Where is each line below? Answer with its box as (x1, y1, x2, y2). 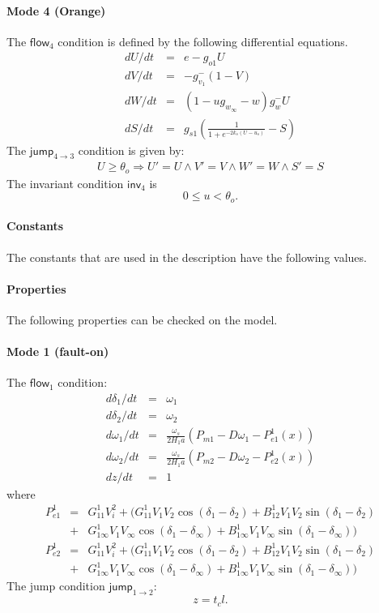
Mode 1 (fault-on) (6, 343, 109, 360)
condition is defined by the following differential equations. (57, 32, 348, 49)
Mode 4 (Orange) (6, 2, 106, 19)
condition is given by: (78, 141, 185, 158)
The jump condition (6, 577, 105, 594)
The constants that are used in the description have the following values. (6, 248, 367, 265)
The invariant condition (6, 174, 124, 191)
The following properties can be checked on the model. (6, 311, 278, 328)
